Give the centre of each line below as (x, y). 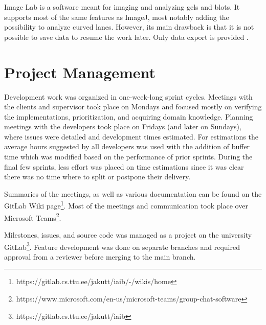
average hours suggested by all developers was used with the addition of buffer (127, 146)
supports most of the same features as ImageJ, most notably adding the (117, 17)
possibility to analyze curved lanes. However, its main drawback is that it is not (129, 27)
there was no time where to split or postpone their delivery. (97, 177)
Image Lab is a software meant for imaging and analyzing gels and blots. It (122, 7)
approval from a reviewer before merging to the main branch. (100, 256)
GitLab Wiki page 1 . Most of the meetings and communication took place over (126, 205)
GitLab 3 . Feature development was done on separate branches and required (122, 246)
